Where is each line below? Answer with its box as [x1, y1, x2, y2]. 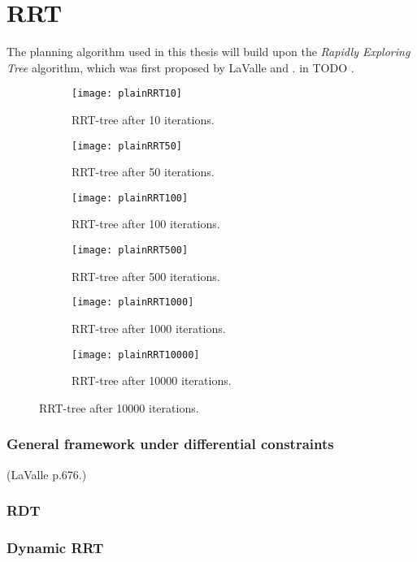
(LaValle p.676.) [7, 465, 87, 482]
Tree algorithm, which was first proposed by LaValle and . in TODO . [7, 58, 354, 76]
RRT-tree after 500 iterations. [72, 267, 220, 284]
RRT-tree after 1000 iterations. [72, 319, 226, 336]
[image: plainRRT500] [72, 244, 189, 257]
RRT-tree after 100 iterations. [72, 215, 220, 232]
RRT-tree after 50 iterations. [72, 163, 215, 180]
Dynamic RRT [7, 537, 104, 557]
